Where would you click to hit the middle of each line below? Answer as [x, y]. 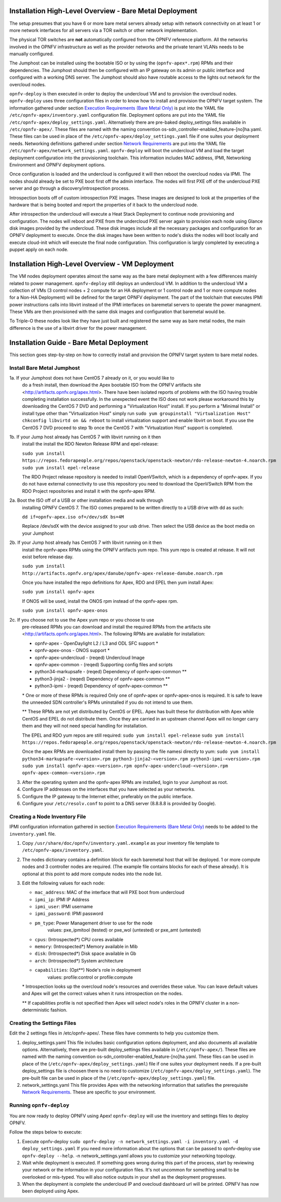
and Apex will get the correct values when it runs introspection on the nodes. [102, 993]
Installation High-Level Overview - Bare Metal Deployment [103, 11]
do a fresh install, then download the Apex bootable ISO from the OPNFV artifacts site [112, 385]
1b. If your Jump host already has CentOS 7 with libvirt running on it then [85, 437]
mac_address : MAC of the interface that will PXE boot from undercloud [110, 892]
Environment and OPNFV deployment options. [58, 164]
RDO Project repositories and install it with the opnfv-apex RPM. [89, 491]
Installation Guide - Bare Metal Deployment [79, 342]
